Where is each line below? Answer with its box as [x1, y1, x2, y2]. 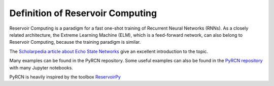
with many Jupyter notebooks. [9, 64, 73, 70]
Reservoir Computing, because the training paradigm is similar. [9, 39, 141, 45]
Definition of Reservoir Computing [9, 8, 157, 19]
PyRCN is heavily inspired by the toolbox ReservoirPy [9, 73, 121, 80]
